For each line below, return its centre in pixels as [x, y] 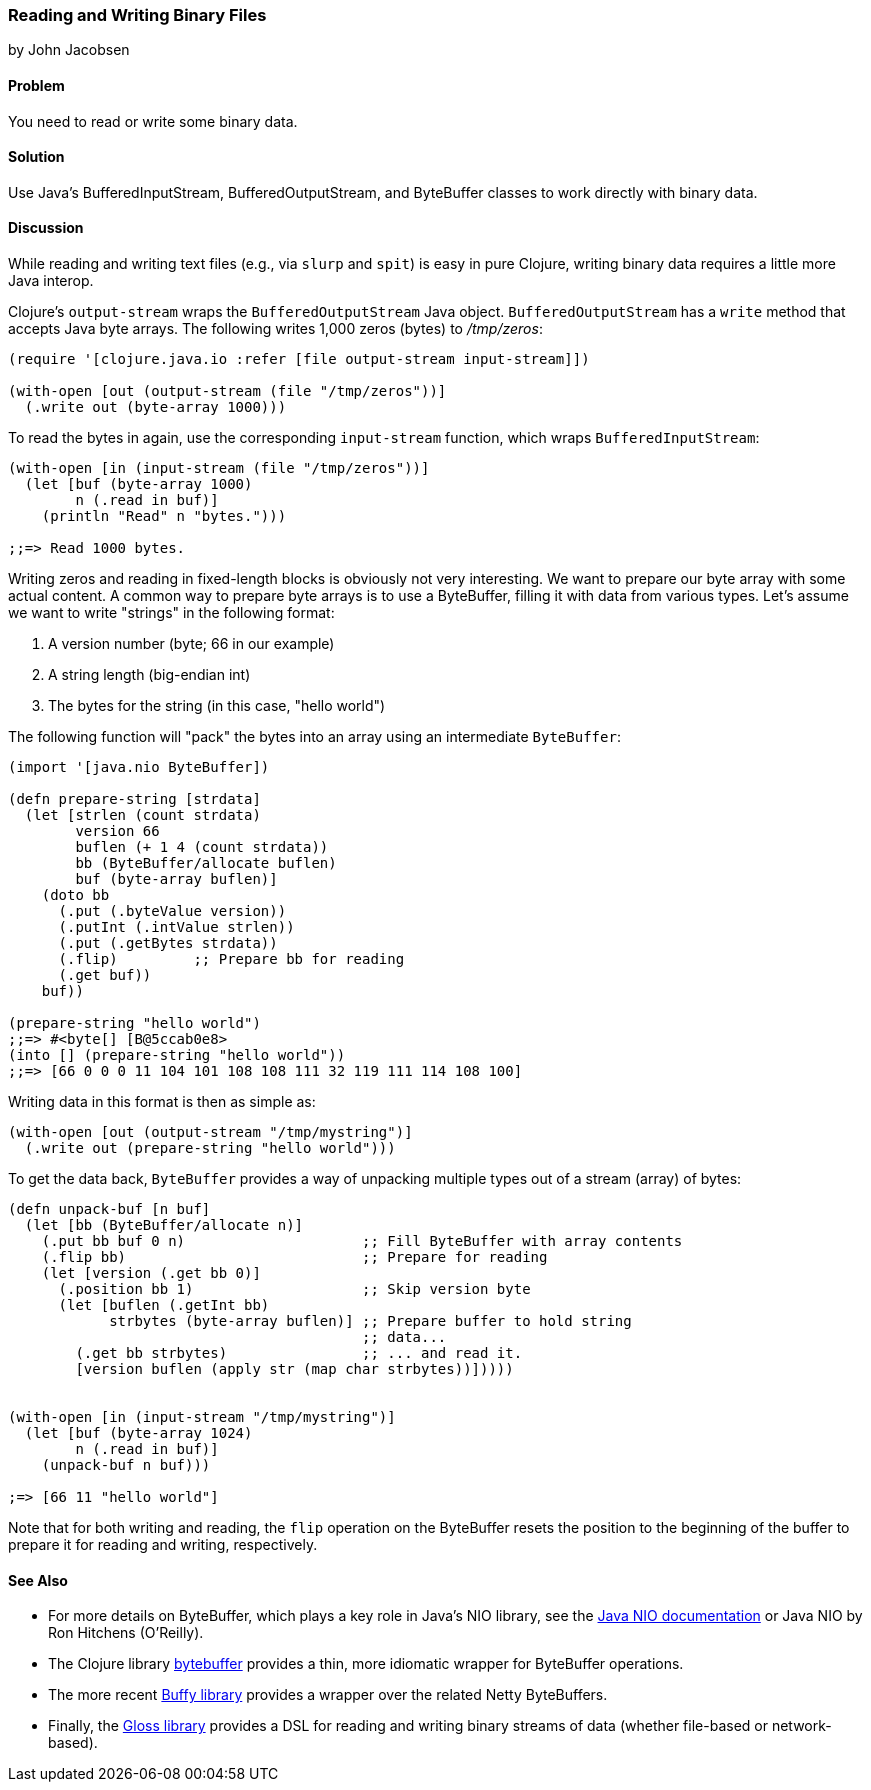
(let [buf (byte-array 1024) [138, 1433]
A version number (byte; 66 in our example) [191, 644]
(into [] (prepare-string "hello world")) [177, 1055]
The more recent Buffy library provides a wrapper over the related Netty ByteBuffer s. [328, 1695]
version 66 [117, 831]
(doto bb [75, 895]
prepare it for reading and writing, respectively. [163, 1545]
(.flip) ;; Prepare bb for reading [231, 959]
